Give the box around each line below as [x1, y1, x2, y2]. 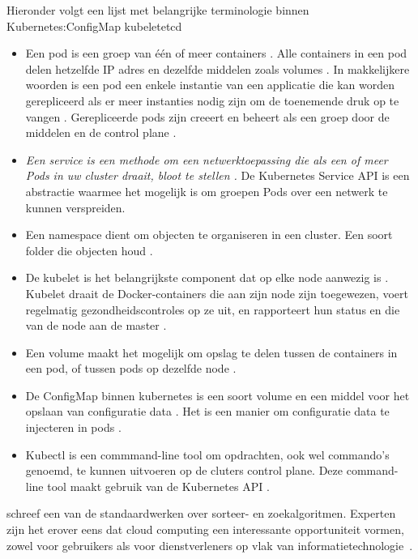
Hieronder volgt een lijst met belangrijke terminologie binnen [6, 2, 309, 18]
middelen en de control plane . [25, 124, 177, 141]
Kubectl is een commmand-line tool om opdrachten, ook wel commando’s [25, 446, 390, 463]
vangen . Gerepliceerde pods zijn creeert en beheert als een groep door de [25, 108, 390, 125]
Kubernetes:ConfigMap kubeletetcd [6, 17, 182, 34]
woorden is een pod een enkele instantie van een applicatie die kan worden [25, 76, 395, 93]
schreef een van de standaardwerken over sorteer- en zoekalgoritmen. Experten [6, 505, 396, 522]
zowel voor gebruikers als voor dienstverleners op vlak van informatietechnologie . [6, 536, 413, 553]
